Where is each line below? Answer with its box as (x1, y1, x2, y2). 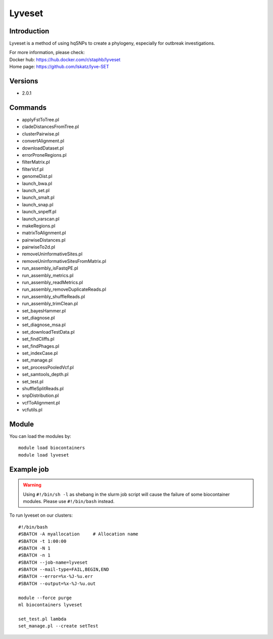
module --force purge (18, 595, 72, 601)
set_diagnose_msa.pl (22, 322, 66, 328)
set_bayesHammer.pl (22, 307, 66, 313)
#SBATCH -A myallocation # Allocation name (18, 531, 139, 537)
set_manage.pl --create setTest (18, 623, 99, 629)
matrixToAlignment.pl (22, 230, 66, 236)
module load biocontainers (18, 445, 85, 451)
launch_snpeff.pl (22, 209, 57, 215)
